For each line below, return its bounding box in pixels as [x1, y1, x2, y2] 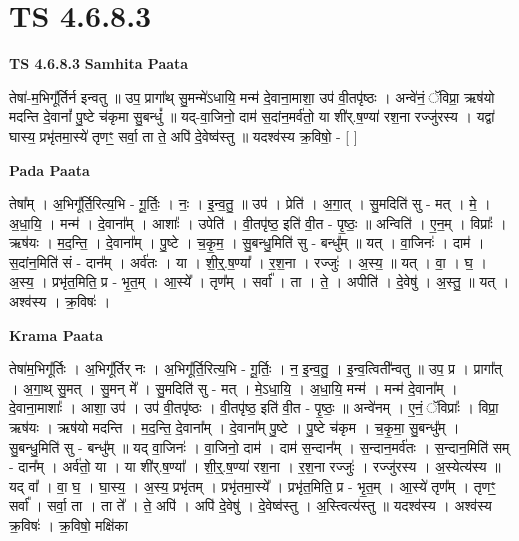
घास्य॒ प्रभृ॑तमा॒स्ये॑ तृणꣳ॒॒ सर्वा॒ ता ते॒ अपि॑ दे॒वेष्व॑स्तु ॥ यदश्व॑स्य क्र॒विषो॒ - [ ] [9, 125, 358, 146]
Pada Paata [9, 159, 90, 180]
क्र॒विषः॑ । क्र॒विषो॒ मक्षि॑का [9, 515, 128, 535]
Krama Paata [9, 324, 103, 345]
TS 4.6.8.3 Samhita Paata [9, 53, 189, 74]
